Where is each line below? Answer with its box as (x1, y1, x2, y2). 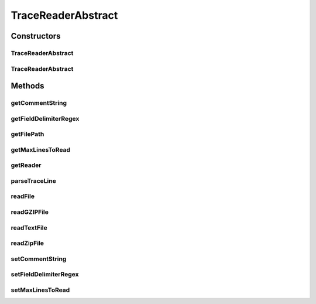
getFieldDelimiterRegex (11, 114, 80, 122)
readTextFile (11, 223, 48, 231)
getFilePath (11, 130, 44, 138)
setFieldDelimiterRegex (11, 270, 79, 278)
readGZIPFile (11, 208, 49, 216)
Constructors (11, 31, 61, 41)
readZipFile (11, 239, 44, 247)
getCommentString (11, 99, 67, 107)
